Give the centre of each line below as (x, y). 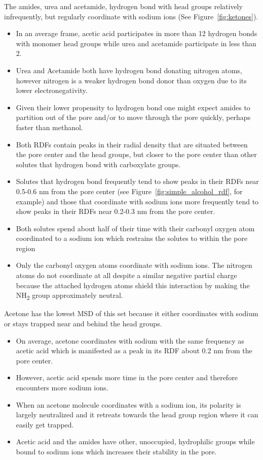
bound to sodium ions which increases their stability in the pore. (116, 451)
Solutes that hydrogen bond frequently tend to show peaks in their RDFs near (137, 181)
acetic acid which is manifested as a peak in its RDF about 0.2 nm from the (134, 350)
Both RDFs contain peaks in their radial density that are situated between (132, 144)
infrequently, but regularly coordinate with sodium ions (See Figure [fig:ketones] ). (131, 16)
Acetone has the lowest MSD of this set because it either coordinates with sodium (131, 313)
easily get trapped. (45, 424)
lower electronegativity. (52, 90)
